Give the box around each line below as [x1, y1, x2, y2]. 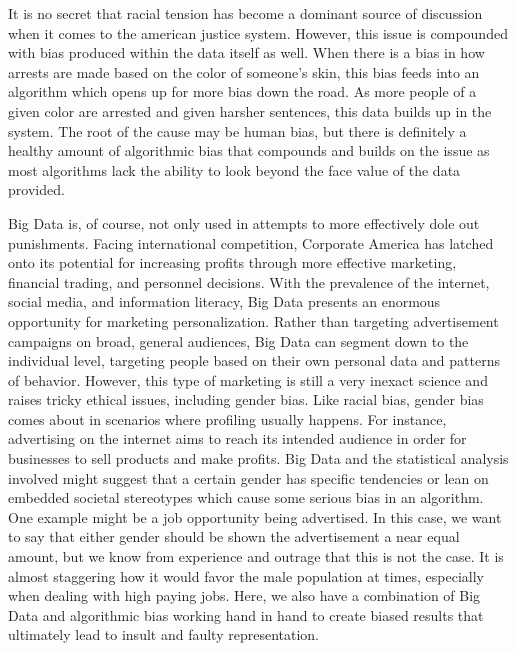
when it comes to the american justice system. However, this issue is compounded [8, 22, 508, 43]
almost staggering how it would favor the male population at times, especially [8, 565, 484, 586]
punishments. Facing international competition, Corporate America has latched [8, 232, 494, 253]
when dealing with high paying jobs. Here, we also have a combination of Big [8, 585, 481, 606]
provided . [8, 179, 65, 200]
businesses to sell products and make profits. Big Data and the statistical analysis [8, 448, 509, 469]
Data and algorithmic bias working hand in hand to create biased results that [8, 604, 484, 625]
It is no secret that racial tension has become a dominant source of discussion [8, 3, 483, 23]
